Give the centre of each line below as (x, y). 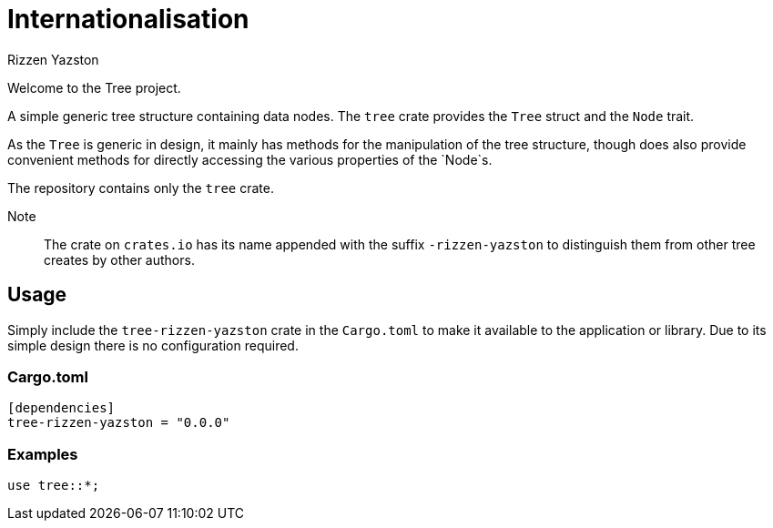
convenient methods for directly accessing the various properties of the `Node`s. (250, 159)
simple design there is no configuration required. (153, 345)
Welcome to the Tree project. (94, 87)
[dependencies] (61, 408)
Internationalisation (128, 19)
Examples (43, 454)
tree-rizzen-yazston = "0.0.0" (119, 423)
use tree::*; (54, 486)
